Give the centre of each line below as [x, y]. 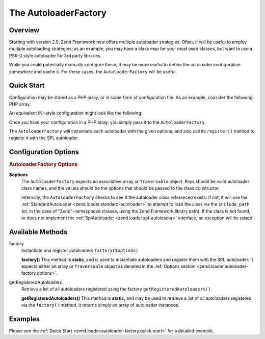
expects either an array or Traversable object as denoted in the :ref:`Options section [108, 266]
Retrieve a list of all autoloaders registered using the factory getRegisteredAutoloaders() [116, 289]
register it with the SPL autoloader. [44, 138]
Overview [24, 30]
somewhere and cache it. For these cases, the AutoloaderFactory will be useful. [93, 72]
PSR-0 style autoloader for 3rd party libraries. [55, 55]
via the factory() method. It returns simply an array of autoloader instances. [100, 305]
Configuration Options [44, 152]
